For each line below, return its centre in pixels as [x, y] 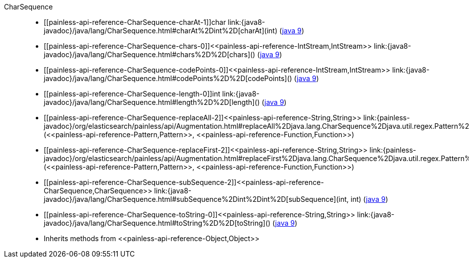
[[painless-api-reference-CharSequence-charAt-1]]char [135, 22]
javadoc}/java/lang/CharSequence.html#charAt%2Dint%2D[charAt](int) [161, 31]
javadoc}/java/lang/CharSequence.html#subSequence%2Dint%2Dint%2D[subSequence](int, [196, 199]
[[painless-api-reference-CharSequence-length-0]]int [132, 94]
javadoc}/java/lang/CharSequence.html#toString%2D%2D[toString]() [157, 223]
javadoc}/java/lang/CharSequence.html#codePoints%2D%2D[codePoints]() [168, 78]
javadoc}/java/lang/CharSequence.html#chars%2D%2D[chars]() [150, 54]
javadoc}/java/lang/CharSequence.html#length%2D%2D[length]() [152, 102]
